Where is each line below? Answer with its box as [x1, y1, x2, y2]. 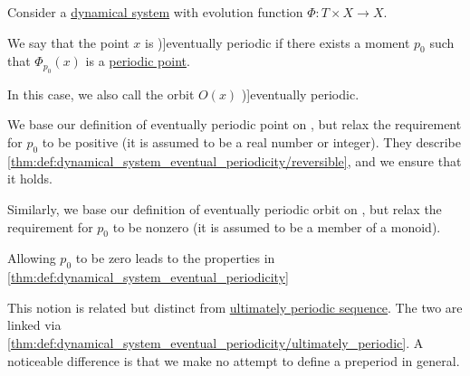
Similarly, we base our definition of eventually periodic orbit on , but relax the [7, 199, 442, 218]
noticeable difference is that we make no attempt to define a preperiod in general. [7, 351, 460, 370]
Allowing [7, 249, 56, 268]
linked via [7, 315, 62, 334]
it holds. [7, 169, 53, 188]
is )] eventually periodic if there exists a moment [144, 33, 410, 52]
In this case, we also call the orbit [7, 84, 195, 103]
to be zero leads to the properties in [75, 249, 275, 268]
